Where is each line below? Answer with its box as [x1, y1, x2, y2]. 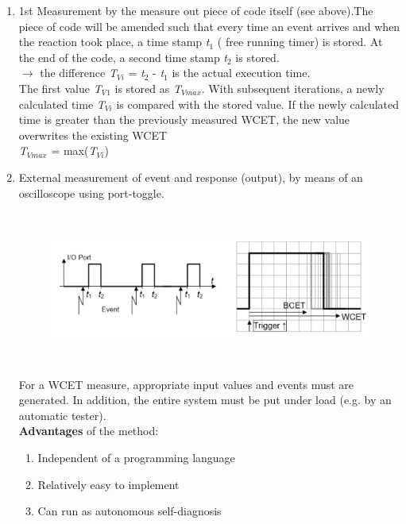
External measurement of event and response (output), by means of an [18, 168, 363, 185]
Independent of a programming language [37, 449, 235, 466]
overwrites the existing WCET [18, 126, 168, 143]
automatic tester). [18, 406, 106, 423]
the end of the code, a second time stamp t [18, 48, 228, 65]
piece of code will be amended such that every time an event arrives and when [18, 17, 400, 34]
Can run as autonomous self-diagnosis [37, 503, 222, 519]
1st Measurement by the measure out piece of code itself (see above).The [18, 2, 373, 18]
